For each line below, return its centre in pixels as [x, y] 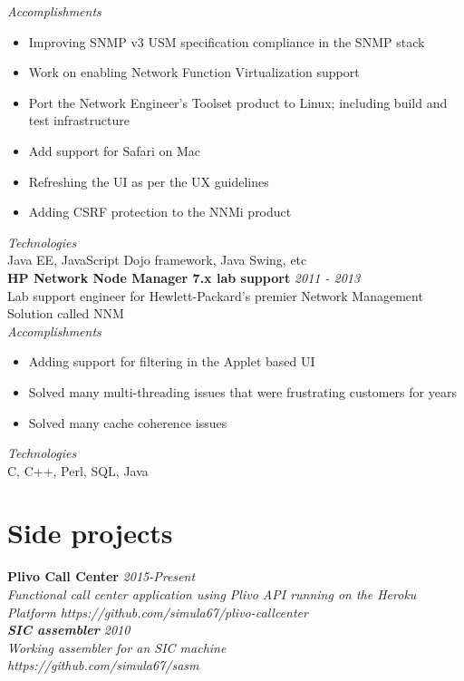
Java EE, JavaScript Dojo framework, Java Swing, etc [157, 260]
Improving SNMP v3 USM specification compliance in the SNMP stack [227, 41]
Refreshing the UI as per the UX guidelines [149, 181]
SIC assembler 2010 [69, 630]
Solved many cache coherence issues [128, 422]
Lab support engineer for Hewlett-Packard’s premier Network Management [215, 295]
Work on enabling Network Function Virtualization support [194, 72]
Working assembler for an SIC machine [117, 647]
